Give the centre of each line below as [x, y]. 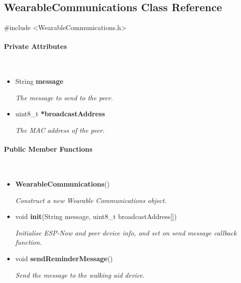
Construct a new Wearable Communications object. [91, 200]
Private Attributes [35, 46]
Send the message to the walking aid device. [80, 275]
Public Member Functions [48, 149]
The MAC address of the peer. [60, 130]
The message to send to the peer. [64, 97]
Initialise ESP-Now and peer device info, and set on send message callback [126, 232]
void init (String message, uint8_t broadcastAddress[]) [96, 216]
